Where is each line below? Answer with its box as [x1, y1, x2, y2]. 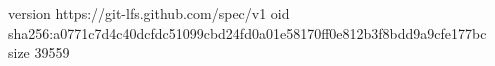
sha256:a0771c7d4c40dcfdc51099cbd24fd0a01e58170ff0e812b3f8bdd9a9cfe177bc [8, 22, 487, 43]
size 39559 [8, 42, 70, 63]
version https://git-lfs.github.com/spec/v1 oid [8, 3, 290, 23]
